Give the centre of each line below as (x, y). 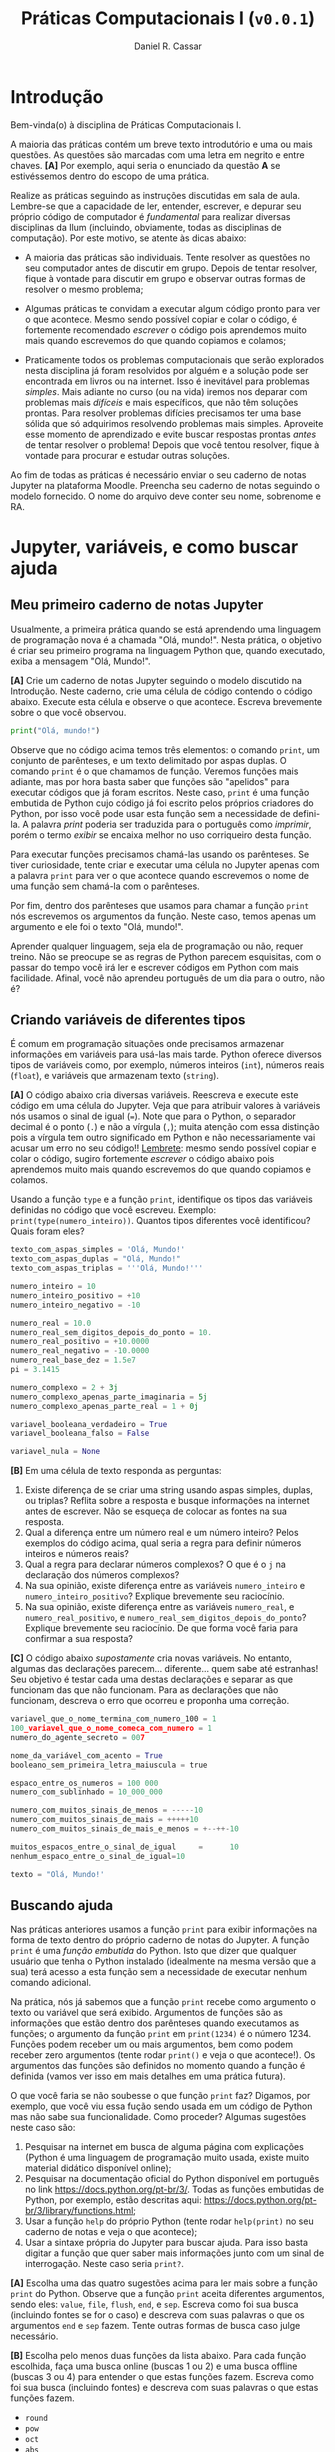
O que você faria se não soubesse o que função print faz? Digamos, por (160, 2096)
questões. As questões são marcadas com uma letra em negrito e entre (157, 154)
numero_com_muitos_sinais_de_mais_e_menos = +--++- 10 (125, 1829)
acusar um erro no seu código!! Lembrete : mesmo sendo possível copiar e (163, 1148)
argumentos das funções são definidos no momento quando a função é (158, 2066)
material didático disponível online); (98, 2168)
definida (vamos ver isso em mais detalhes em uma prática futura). (148, 2076)
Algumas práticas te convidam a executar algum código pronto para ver (172, 308)
